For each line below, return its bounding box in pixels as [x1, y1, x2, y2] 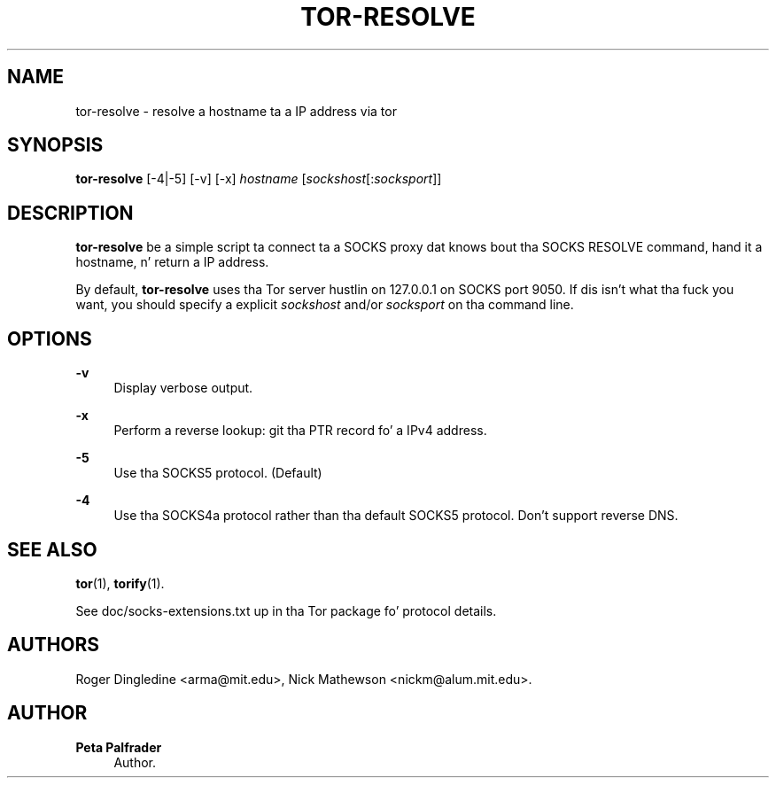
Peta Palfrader [75, 739, 162, 755]
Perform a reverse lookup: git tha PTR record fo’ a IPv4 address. [113, 423, 487, 439]
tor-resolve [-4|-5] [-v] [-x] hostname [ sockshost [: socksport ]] [75, 171, 442, 187]
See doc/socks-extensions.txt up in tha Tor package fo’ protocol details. [75, 602, 497, 618]
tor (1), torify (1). [75, 575, 165, 591]
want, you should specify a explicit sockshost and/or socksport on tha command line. [75, 297, 574, 313]
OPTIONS [7, 327, 92, 350]
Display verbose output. [113, 380, 253, 396]
